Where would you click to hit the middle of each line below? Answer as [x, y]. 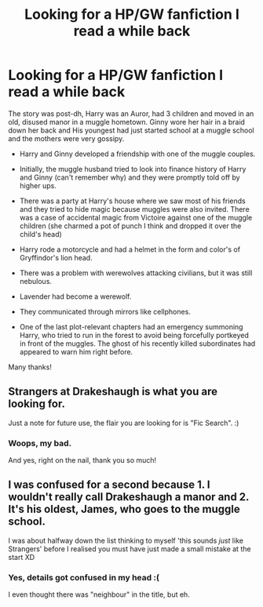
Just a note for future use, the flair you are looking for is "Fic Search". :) [124, 423]
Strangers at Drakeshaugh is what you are [113, 392]
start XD [22, 557]
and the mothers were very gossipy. [66, 138]
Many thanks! [30, 367]
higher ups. [38, 185]
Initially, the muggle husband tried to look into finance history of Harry [133, 169]
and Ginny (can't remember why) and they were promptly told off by [130, 177]
